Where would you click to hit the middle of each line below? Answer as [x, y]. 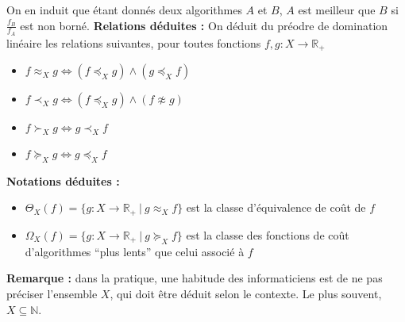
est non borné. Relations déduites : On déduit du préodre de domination [204, 25]
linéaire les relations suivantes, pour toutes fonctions [134, 42]
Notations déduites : [63, 180]
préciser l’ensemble [52, 293]
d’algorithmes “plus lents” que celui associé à [135, 251]
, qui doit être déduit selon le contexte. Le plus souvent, [246, 293]
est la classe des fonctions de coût [268, 234]
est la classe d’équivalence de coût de [276, 207]
